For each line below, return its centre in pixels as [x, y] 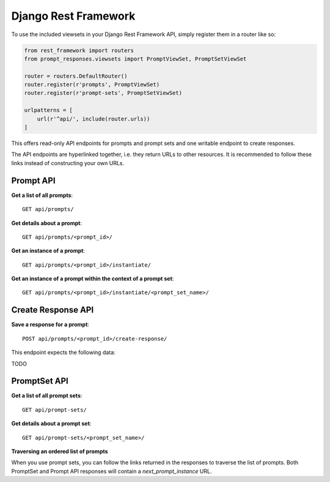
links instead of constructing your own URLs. [68, 163]
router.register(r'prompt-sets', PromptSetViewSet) [103, 93]
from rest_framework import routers [79, 50]
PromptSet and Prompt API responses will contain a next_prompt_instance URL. [112, 471]
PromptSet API [40, 381]
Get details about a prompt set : [51, 424]
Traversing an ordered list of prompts [60, 451]
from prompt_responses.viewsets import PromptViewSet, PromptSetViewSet [135, 59]
